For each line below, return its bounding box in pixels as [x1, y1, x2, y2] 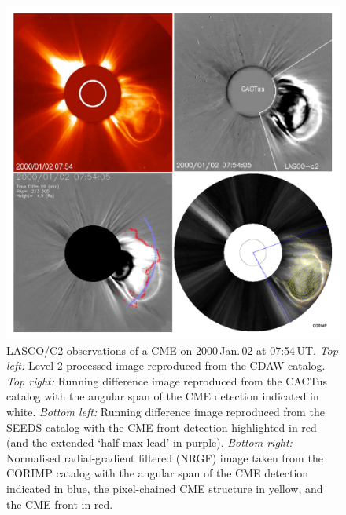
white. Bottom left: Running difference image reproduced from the [6, 403, 325, 419]
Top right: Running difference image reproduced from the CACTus [6, 372, 327, 389]
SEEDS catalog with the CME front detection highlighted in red [6, 418, 317, 435]
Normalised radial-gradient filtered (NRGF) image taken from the [6, 449, 323, 466]
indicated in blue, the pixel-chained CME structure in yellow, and [6, 480, 323, 496]
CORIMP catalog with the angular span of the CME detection [6, 465, 309, 481]
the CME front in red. [6, 495, 113, 512]
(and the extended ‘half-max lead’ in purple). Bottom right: [6, 434, 293, 451]
